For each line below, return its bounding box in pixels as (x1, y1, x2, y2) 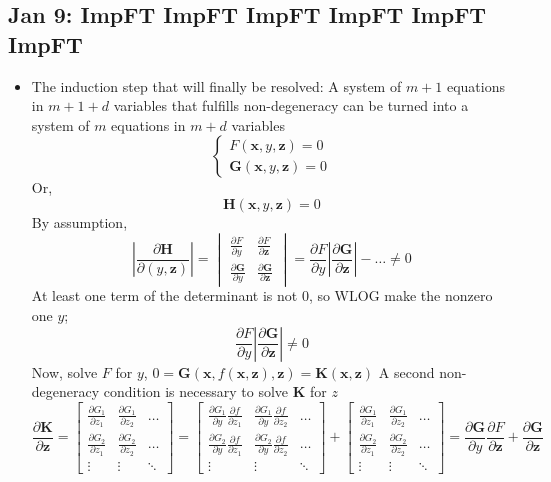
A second (378, 361, 435, 382)
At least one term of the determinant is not (31, 285, 298, 306)
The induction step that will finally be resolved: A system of (31, 75, 402, 96)
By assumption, (31, 211, 128, 232)
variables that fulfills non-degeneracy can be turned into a (113, 95, 469, 116)
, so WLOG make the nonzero (308, 285, 493, 306)
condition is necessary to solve (103, 381, 289, 402)
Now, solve (31, 361, 98, 382)
